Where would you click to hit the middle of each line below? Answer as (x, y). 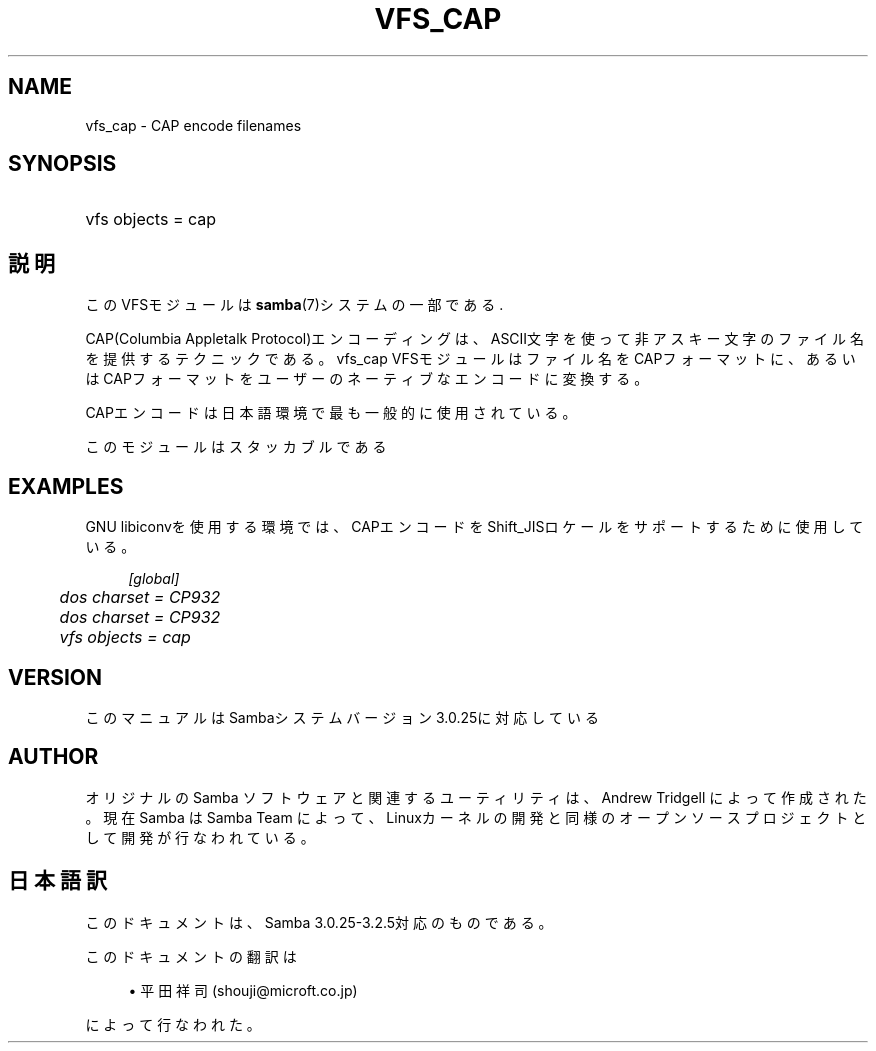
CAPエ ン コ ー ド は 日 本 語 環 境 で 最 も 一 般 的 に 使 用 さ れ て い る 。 (331, 413)
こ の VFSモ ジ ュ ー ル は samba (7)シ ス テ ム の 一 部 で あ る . (294, 305)
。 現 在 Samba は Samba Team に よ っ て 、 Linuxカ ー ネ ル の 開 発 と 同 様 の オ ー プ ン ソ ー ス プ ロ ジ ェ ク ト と (476, 817)
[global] (154, 579)
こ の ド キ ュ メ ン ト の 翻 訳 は (191, 956)
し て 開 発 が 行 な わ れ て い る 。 (200, 837)
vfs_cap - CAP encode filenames (193, 125)
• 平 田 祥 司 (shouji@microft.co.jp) (243, 990)
